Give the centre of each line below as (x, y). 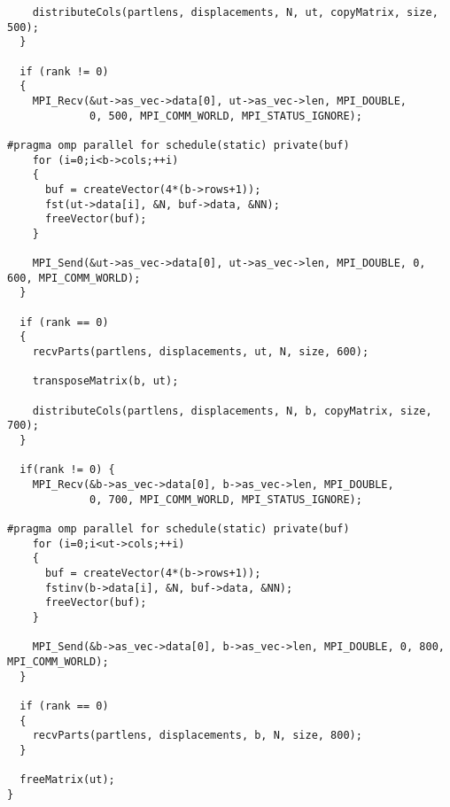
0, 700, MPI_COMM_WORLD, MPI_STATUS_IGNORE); (226, 499)
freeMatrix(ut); (67, 780)
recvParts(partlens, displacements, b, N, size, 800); (197, 736)
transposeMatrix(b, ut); (105, 381)
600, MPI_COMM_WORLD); (74, 278)
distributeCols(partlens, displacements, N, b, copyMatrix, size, (232, 411)
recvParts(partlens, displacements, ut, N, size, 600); (201, 352)
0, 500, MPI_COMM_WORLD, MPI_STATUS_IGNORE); (226, 116)
